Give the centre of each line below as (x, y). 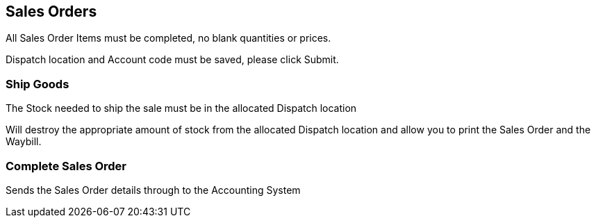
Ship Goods (38, 84)
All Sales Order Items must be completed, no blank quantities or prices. (168, 38)
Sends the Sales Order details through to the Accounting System (153, 190)
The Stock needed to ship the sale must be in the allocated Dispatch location (181, 108)
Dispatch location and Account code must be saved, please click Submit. (172, 60)
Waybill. (24, 142)
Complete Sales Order (66, 166)
